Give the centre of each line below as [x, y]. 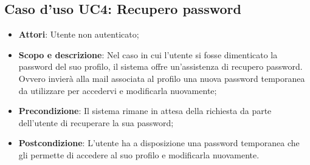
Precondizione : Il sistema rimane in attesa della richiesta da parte [145, 111]
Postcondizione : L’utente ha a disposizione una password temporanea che [159, 143]
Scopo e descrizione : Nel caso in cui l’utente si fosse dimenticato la [148, 54]
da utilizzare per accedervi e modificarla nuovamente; [118, 90]
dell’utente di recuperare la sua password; [96, 122]
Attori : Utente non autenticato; [79, 34]
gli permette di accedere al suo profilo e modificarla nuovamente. [139, 154]
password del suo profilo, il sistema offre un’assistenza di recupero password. [160, 66]
